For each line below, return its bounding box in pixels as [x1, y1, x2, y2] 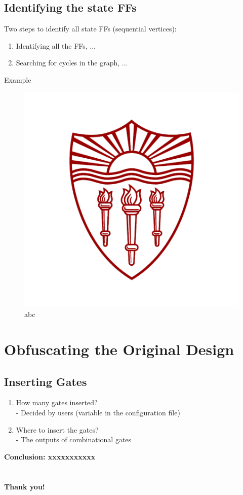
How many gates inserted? [16, 397, 98, 408]
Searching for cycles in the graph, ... [16, 57, 128, 68]
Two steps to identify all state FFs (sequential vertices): [4, 23, 177, 34]
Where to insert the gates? [16, 424, 99, 435]
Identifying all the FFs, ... [16, 40, 96, 51]
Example [4, 74, 31, 85]
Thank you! [4, 481, 45, 491]
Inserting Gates [4, 373, 87, 389]
